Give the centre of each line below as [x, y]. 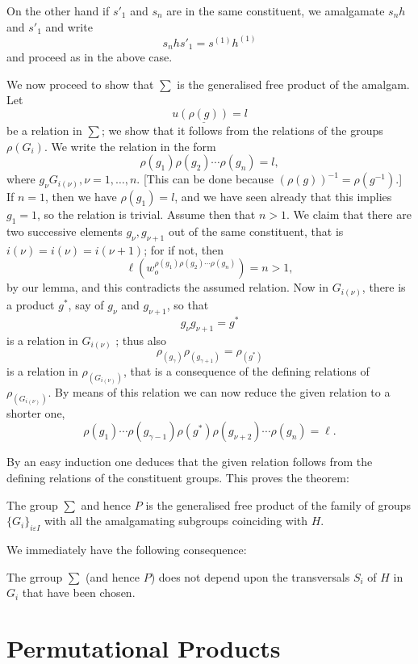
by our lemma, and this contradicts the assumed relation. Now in [168, 287]
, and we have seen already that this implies [283, 197]
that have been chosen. [79, 593]
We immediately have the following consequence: [127, 549]
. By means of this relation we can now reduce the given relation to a [219, 391]
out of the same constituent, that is [256, 231]
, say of [86, 304]
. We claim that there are [349, 214]
